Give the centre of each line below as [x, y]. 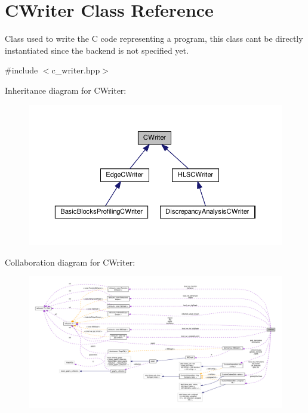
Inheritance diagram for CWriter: [66, 90]
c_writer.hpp [76, 70]
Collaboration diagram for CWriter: [70, 262]
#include [21, 70]
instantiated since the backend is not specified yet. [97, 50]
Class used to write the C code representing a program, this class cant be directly [154, 38]
